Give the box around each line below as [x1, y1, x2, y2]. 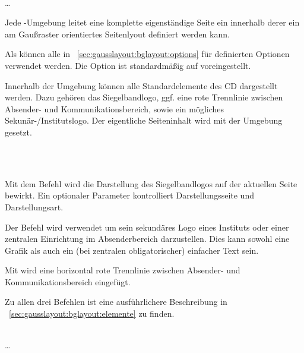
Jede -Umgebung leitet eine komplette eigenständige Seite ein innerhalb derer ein [5, 16, 300, 29]
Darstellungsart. [5, 200, 64, 213]
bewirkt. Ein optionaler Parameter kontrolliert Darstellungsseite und [5, 189, 254, 201]
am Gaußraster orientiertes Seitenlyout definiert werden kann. [5, 27, 230, 40]
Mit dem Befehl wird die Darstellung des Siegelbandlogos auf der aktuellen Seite [5, 177, 297, 190]
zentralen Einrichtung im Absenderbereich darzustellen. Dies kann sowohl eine [5, 232, 290, 245]
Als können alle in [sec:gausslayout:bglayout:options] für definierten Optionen [5, 48, 290, 60]
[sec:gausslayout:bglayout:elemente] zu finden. [9, 307, 175, 320]
